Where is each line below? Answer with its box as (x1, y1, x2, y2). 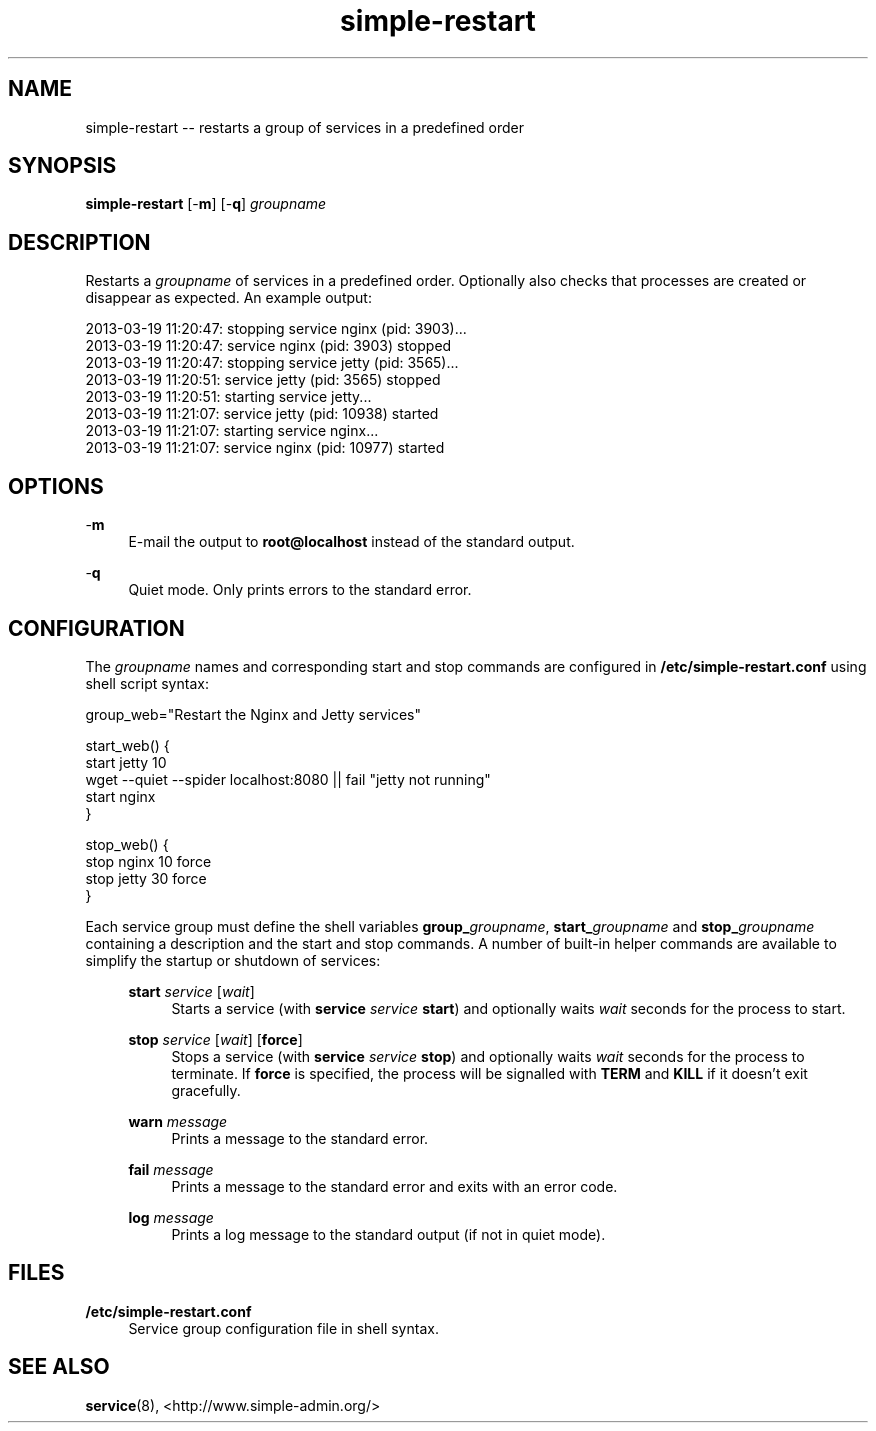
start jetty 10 (85, 753, 167, 771)
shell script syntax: (85, 674, 209, 692)
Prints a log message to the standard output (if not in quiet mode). (171, 1225, 606, 1243)
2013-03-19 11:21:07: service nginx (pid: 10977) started (85, 439, 445, 457)
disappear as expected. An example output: (85, 289, 372, 307)
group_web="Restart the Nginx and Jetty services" (85, 705, 421, 723)
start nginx (85, 787, 156, 805)
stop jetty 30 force (85, 869, 207, 887)
